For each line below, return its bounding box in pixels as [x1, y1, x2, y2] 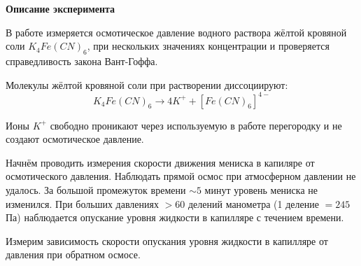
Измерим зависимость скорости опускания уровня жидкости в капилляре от [6, 233, 328, 248]
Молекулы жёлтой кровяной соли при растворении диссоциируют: [6, 77, 288, 92]
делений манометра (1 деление [187, 196, 319, 211]
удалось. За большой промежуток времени [6, 183, 186, 197]
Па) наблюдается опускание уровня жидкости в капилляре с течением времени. [6, 210, 344, 225]
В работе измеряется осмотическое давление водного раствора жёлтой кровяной [6, 24, 347, 39]
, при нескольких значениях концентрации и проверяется [87, 38, 330, 53]
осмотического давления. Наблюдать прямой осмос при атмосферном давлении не [6, 169, 356, 183]
